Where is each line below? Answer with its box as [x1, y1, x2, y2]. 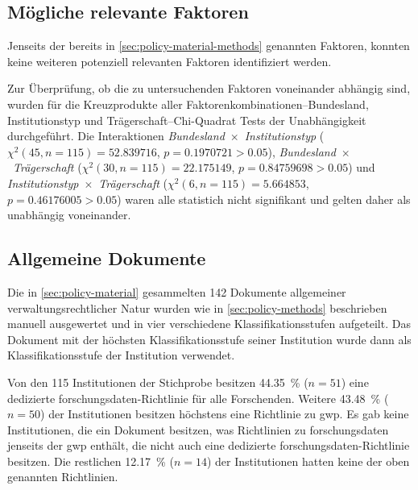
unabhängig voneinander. [7, 206, 131, 223]
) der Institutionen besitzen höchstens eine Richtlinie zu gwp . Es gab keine [40, 405, 409, 422]
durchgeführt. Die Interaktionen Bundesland [7, 127, 225, 144]
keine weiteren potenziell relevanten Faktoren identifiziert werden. [7, 52, 332, 69]
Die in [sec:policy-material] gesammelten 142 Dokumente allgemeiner [7, 283, 346, 300]
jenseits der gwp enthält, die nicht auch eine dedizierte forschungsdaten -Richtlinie [7, 437, 410, 454]
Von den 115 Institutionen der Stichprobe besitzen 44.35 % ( [7, 373, 308, 390]
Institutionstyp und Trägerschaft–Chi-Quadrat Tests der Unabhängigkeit [7, 111, 366, 128]
